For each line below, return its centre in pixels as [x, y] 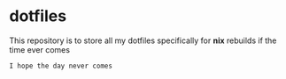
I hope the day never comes [61, 66]
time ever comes [40, 49]
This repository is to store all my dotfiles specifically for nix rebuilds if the [143, 40]
